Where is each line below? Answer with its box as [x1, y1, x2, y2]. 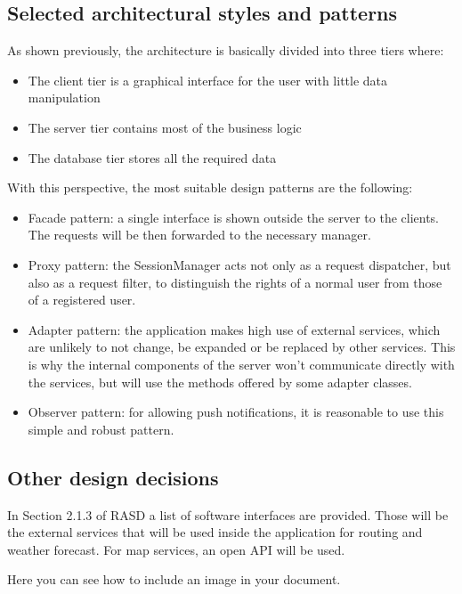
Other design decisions [7, 463, 219, 491]
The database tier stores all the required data [28, 148, 277, 167]
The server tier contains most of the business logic [28, 118, 302, 136]
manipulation [28, 88, 101, 107]
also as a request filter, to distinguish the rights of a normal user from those [28, 273, 442, 291]
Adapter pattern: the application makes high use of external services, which [28, 320, 441, 338]
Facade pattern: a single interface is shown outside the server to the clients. [28, 207, 440, 226]
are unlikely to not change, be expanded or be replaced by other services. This [28, 338, 456, 356]
